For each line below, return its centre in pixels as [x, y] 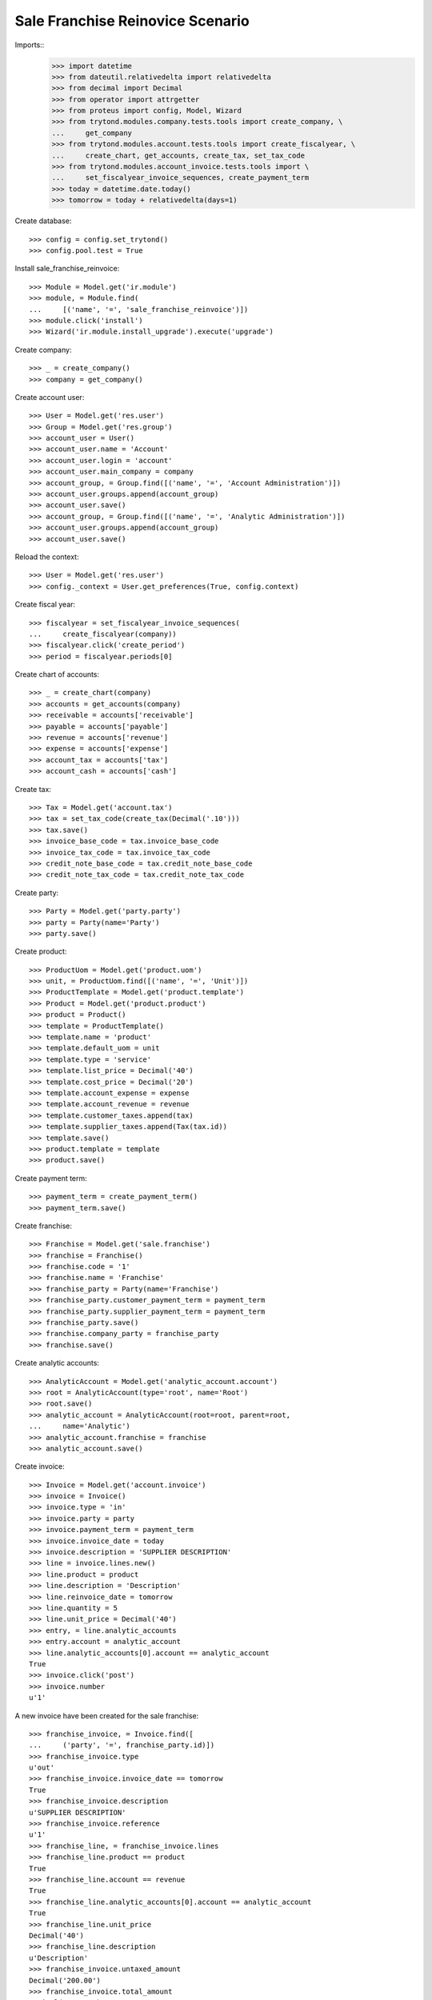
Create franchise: [43, 1226]
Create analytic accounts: [57, 1363]
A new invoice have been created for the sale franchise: [107, 1715]
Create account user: [50, 397]
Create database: [43, 221]
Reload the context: [47, 557]
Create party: [37, 893]
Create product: [41, 951]
